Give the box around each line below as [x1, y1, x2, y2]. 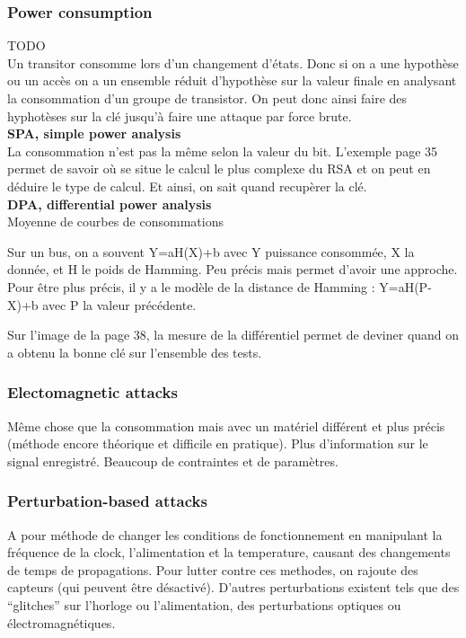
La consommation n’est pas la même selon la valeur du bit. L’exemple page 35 [7, 141, 438, 160]
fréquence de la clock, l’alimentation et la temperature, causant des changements [7, 543, 451, 562]
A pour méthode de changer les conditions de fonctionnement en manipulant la [7, 525, 443, 544]
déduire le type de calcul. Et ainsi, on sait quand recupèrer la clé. [7, 176, 367, 195]
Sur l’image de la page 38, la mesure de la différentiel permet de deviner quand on [7, 325, 460, 344]
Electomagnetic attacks [7, 381, 178, 403]
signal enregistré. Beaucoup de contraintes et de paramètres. [7, 451, 339, 470]
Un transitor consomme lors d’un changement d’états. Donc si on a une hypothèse [7, 53, 459, 72]
